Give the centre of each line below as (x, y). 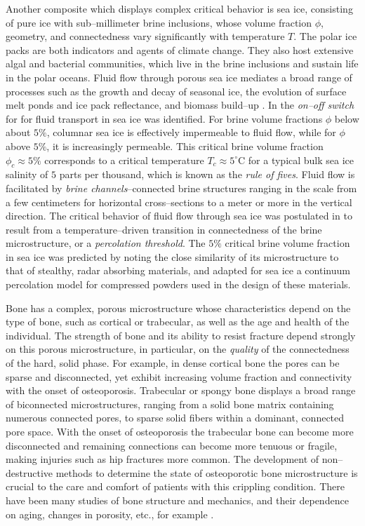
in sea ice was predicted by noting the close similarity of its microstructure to (172, 256)
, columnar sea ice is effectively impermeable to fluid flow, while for (191, 132)
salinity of (27, 174)
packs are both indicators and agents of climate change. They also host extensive (180, 49)
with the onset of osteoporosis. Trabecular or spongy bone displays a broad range (181, 390)
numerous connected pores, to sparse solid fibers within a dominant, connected (175, 418)
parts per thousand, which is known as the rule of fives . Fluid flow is (207, 174)
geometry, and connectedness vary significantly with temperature (145, 36)
